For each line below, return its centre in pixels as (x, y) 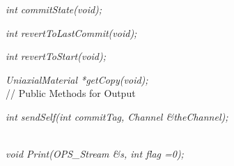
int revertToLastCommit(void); (71, 32)
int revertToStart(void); (56, 56)
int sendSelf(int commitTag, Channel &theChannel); (117, 116)
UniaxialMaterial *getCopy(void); (77, 79)
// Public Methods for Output (71, 93)
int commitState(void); (54, 9)
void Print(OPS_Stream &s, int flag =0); (95, 154)
